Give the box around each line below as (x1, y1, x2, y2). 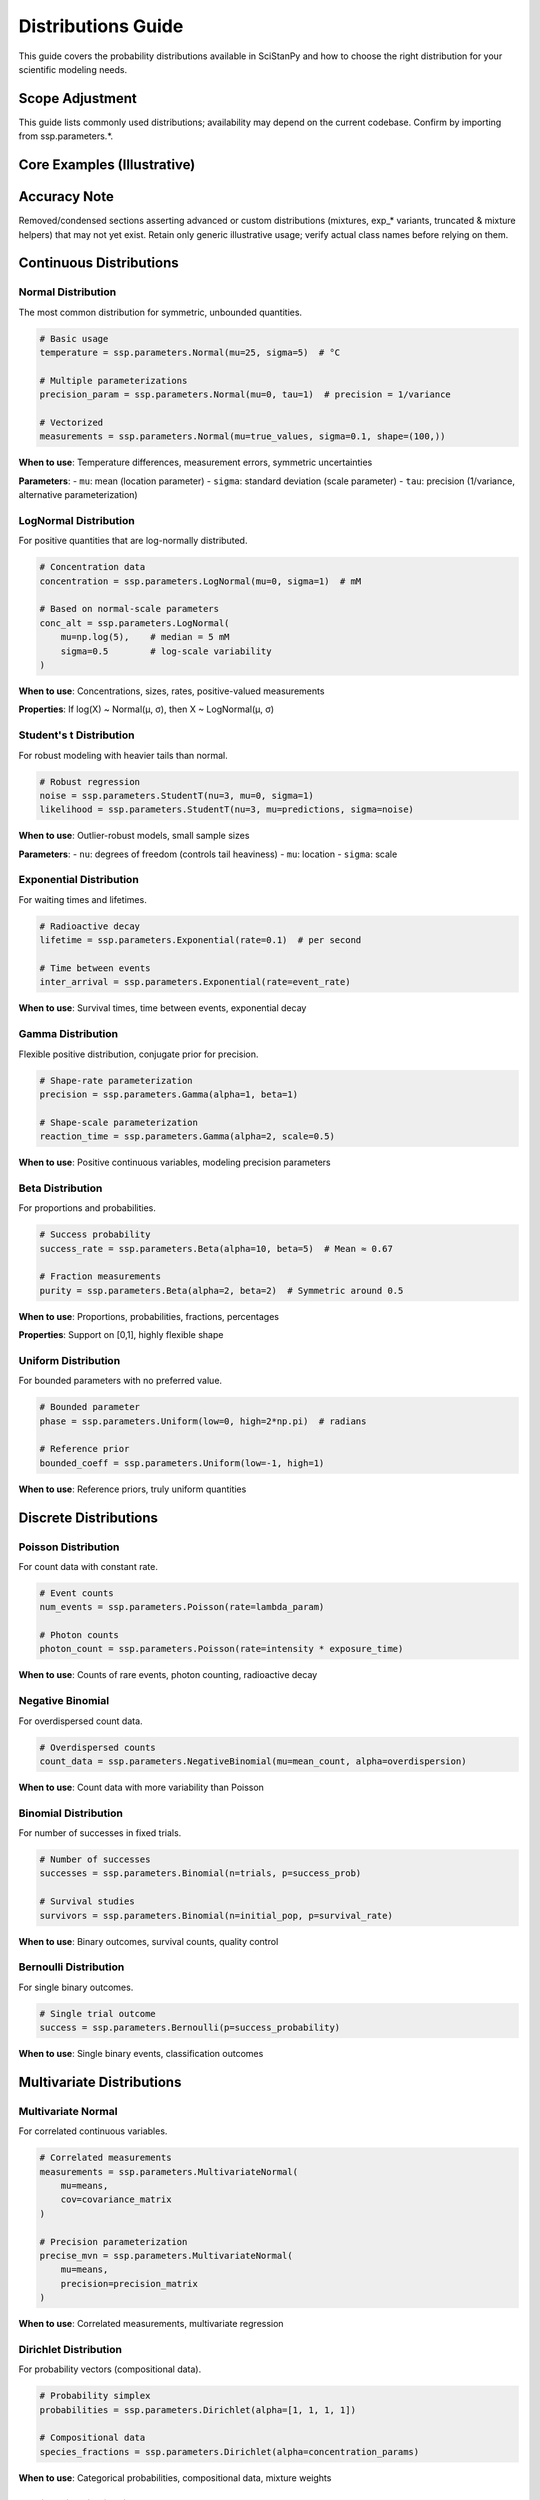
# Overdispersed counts (39, 1741, 157, 1753)
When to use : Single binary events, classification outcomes (18, 2048, 264, 2060)
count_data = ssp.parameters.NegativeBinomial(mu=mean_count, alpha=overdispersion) (39, 1755, 467, 1767)
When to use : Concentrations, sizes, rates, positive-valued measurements (18, 685, 325, 697)
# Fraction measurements (39, 1271, 162, 1282)
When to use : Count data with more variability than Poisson (18, 1781, 265, 1793)
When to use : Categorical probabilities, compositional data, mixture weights (18, 2471, 332, 2484)
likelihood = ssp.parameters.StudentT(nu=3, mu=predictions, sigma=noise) (39, 804, 415, 815)
